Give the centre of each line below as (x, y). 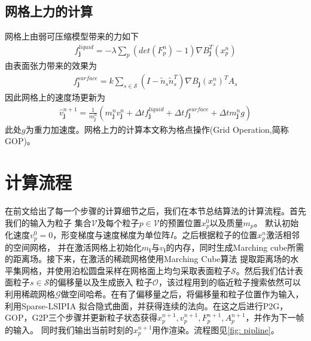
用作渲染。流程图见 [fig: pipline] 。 (216, 329)
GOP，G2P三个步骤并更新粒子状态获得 (81, 317)
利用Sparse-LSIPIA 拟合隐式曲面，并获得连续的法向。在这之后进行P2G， (147, 305)
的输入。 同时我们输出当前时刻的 (69, 329)
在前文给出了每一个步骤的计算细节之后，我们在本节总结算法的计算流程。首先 (155, 211)
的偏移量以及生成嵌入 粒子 (101, 282)
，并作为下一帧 (275, 317)
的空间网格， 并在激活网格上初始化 (73, 247)
